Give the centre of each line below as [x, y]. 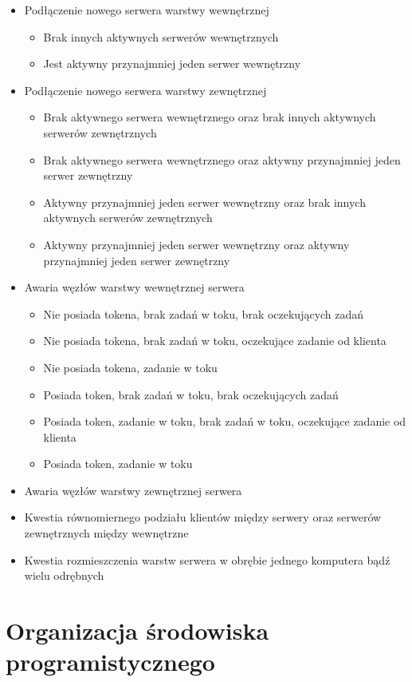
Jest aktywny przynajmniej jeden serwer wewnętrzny [172, 63]
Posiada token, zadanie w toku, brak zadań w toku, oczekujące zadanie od [225, 421]
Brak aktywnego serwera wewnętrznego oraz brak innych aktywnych [210, 117]
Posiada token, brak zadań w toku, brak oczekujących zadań [191, 394]
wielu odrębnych [64, 575]
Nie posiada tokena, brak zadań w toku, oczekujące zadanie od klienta [215, 341]
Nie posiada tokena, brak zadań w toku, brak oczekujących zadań [204, 313]
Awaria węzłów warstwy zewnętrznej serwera [133, 490]
